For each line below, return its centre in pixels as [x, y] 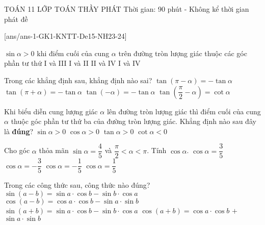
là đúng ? [19, 131]
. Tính [157, 150]
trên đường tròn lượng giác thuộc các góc [183, 53]
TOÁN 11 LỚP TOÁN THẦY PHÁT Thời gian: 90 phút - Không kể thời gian [127, 9]
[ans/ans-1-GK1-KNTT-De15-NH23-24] [65, 36]
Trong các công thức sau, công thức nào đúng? [77, 185]
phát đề [16, 19]
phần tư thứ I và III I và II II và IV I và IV [72, 63]
